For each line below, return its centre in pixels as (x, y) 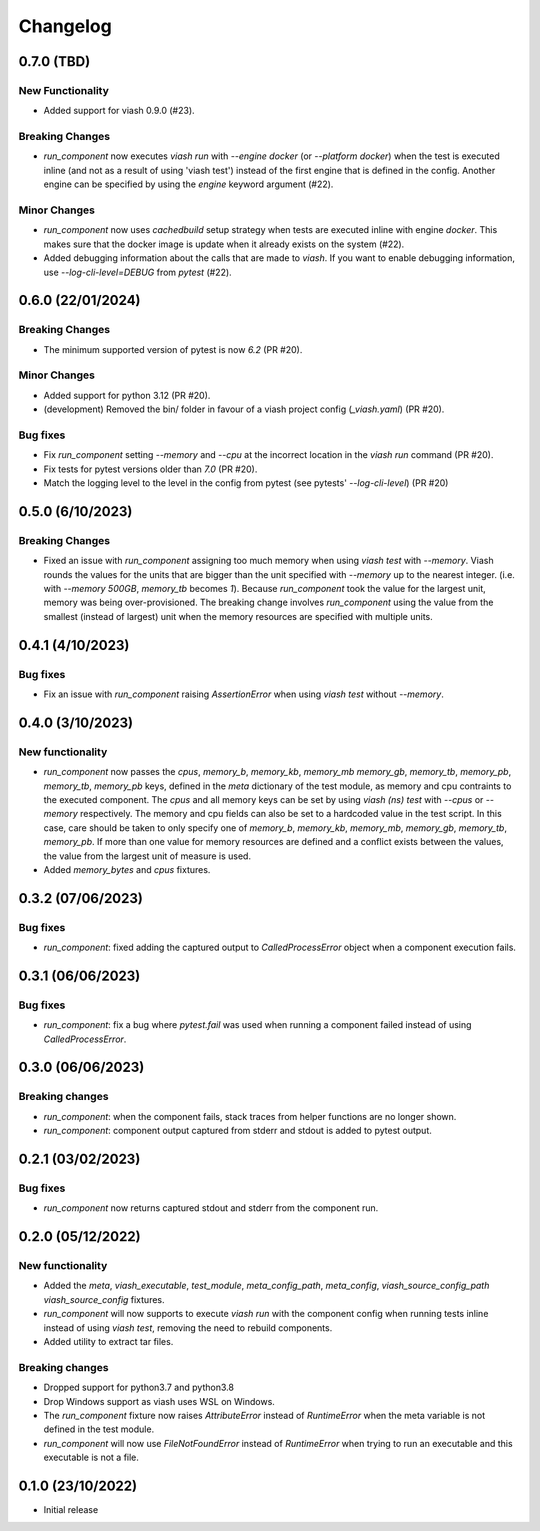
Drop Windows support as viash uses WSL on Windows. (159, 1401)
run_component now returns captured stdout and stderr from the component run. (211, 1208)
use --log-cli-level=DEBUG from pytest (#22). (137, 272)
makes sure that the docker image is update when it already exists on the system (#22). (224, 244)
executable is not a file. (91, 1457)
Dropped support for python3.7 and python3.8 (139, 1387)
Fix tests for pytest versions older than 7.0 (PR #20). (150, 469)
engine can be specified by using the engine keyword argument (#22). (188, 184)
